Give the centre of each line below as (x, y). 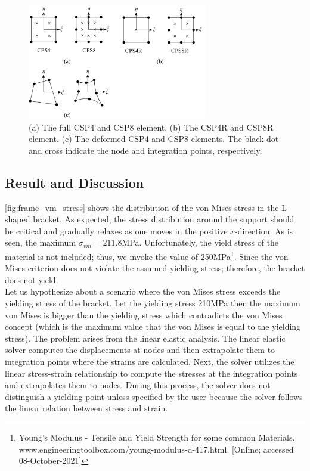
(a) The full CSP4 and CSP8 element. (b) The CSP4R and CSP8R (151, 127)
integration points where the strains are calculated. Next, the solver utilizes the (150, 361)
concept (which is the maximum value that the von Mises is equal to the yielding (153, 326)
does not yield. (32, 279)
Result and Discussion (75, 182)
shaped (18, 219)
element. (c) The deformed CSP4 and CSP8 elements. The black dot (154, 139)
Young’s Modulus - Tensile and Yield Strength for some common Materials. (157, 437)
